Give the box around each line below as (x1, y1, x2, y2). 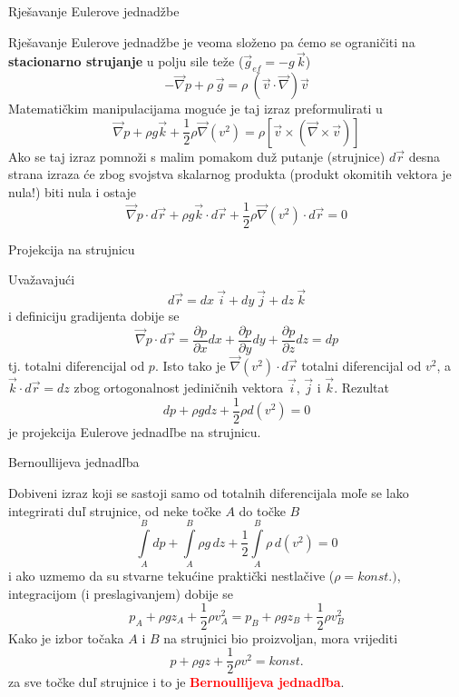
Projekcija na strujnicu (8, 239, 135, 258)
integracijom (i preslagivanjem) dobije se (8, 583, 233, 602)
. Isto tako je (154, 355, 226, 374)
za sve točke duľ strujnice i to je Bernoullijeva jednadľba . (8, 672, 345, 692)
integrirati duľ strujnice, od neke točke (8, 501, 221, 520)
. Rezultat (334, 378, 389, 397)
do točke (239, 501, 286, 520)
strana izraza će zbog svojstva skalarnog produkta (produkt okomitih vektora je (8, 164, 452, 184)
